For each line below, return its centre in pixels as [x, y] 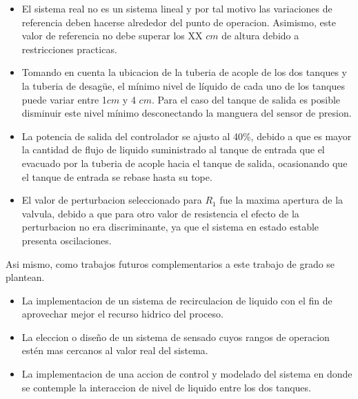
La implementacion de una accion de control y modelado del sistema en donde [187, 374]
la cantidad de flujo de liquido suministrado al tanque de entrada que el [173, 149]
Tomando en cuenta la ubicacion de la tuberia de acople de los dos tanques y [184, 72]
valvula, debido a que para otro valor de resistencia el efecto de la [160, 213]
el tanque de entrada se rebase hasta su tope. [117, 176]
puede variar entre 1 [64, 99]
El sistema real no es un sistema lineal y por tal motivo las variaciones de [177, 8]
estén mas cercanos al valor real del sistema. [115, 350]
